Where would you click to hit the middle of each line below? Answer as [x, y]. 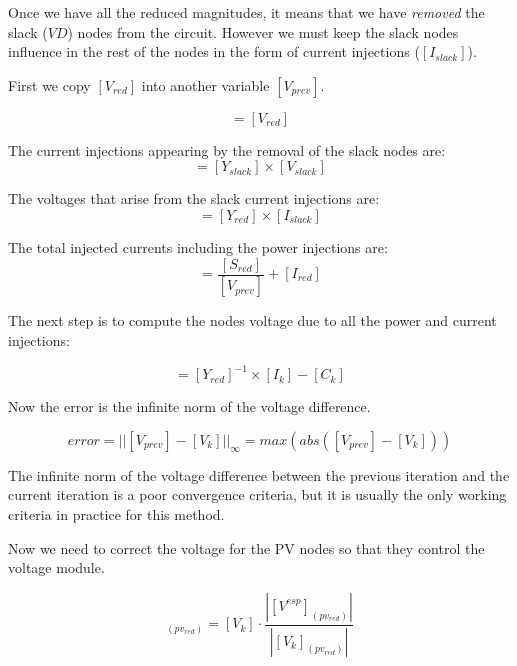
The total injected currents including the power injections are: [198, 246]
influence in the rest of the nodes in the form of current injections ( [214, 51]
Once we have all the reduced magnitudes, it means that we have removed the [246, 12]
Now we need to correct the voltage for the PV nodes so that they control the [246, 547]
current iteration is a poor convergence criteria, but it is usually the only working [257, 494]
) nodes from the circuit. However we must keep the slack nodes [263, 31]
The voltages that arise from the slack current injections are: [194, 198]
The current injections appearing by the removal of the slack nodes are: [227, 149]
